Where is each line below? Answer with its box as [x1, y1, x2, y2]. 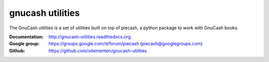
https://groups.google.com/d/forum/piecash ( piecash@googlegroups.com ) [48, 41, 203, 47]
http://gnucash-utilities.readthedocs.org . [48, 34, 132, 40]
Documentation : [9, 34, 44, 40]
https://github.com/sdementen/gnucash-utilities [48, 48, 147, 54]
